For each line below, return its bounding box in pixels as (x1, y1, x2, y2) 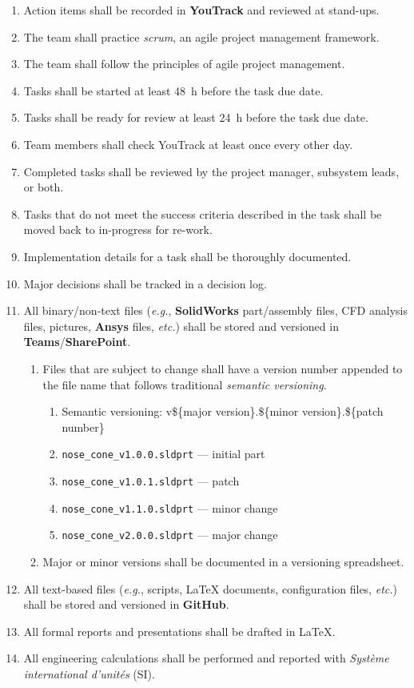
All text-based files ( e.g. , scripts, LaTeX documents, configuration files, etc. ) (23, 580, 397, 597)
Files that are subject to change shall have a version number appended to (42, 360, 403, 376)
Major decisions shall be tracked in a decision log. (23, 275, 267, 292)
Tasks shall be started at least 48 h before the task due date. (23, 82, 324, 99)
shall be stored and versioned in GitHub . (23, 596, 229, 613)
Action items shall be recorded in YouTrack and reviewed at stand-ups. (23, 2, 380, 18)
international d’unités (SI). (23, 665, 155, 682)
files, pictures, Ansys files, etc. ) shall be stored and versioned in (23, 317, 339, 334)
